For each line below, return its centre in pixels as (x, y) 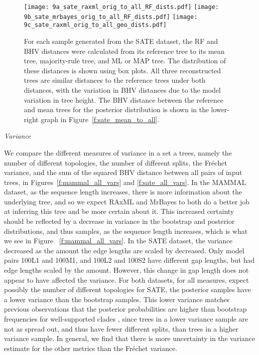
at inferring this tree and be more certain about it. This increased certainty (119, 211)
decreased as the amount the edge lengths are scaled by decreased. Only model (124, 250)
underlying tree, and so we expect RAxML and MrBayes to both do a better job (127, 201)
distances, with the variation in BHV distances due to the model (123, 89)
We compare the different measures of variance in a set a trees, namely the (118, 152)
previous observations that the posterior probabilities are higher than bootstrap (126, 309)
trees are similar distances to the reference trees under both (115, 80)
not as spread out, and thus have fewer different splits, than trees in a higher (121, 328)
